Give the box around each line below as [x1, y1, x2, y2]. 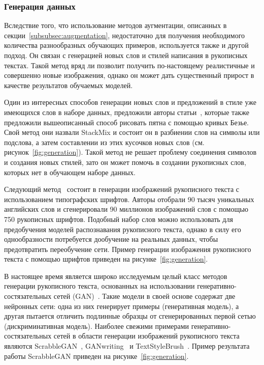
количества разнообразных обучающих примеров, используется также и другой [4, 40, 249, 50]
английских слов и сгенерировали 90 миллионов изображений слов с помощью [4, 204, 249, 214]
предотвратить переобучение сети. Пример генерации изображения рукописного [4, 243, 251, 254]
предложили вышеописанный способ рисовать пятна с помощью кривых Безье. [4, 117, 249, 127]
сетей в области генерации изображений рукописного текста [53, 330, 240, 341]
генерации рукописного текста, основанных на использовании [4, 280, 195, 291]
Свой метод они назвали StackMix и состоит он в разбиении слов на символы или [4, 127, 260, 137]
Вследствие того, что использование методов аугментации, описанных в [4, 20, 227, 31]
